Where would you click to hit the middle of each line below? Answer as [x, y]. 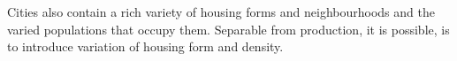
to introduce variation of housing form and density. [145, 46]
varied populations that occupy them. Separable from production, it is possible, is [228, 29]
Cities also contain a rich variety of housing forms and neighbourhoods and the [221, 11]
